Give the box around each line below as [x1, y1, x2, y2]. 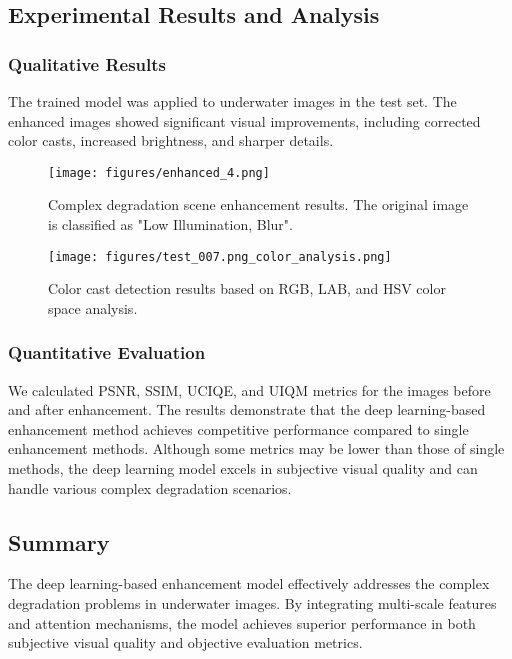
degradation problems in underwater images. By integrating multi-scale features [8, 593, 497, 614]
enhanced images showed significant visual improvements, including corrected [8, 110, 481, 131]
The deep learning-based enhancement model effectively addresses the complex [8, 573, 490, 594]
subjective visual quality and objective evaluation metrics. [8, 632, 363, 653]
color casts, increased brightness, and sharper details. [8, 130, 334, 151]
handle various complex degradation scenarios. [8, 477, 292, 498]
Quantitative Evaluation [8, 340, 206, 365]
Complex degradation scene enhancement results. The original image [48, 194, 469, 215]
